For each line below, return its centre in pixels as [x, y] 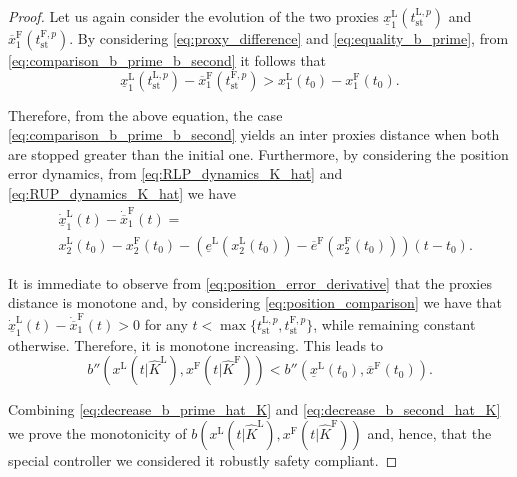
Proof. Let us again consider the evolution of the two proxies [193, 16]
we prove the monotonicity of [97, 432]
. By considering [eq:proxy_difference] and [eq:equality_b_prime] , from [289, 38]
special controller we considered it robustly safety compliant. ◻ [203, 459]
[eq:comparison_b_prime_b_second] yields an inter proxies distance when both [254, 134]
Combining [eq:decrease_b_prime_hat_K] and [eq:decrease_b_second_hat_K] [254, 409]
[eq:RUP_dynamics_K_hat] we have [122, 192]
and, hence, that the [429, 432]
